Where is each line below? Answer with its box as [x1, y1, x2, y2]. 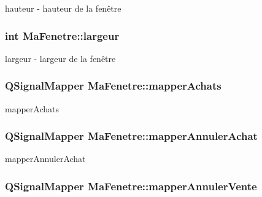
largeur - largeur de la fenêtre [5, 52, 116, 64]
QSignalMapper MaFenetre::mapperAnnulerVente [5, 178, 257, 193]
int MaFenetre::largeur [5, 28, 120, 43]
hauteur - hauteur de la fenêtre [5, 2, 121, 14]
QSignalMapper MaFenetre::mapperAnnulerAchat [5, 128, 258, 144]
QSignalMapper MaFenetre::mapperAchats [5, 78, 222, 93]
